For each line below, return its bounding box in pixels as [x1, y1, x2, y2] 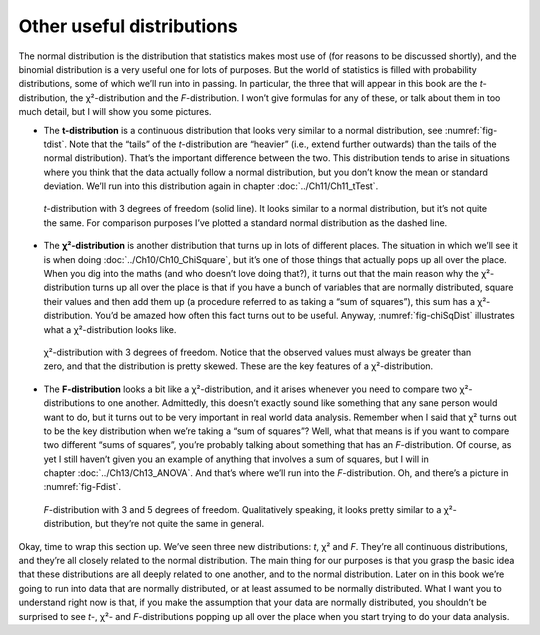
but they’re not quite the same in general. [95, 518, 265, 530]
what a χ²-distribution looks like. [43, 323, 177, 335]
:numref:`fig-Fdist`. [43, 481, 122, 493]
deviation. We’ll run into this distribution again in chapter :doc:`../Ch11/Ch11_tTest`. [43, 180, 379, 192]
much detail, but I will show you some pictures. [18, 106, 212, 118]
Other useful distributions [18, 15, 239, 37]
